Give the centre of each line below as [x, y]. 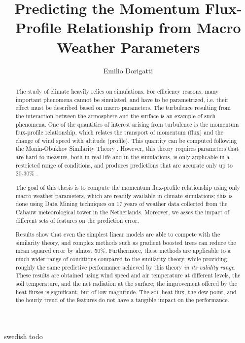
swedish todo [23, 336]
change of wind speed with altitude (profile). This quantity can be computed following [126, 140]
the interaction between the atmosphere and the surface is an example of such [116, 116]
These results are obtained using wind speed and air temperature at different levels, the [128, 275]
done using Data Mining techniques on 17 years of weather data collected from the [122, 204]
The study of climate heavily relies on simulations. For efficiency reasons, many [117, 91]
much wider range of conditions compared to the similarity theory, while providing [121, 259]
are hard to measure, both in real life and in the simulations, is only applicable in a [122, 157]
